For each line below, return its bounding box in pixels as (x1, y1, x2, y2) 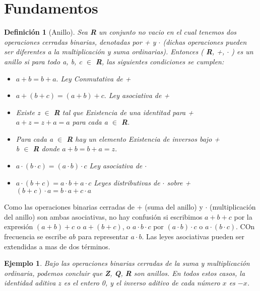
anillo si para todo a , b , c (4, 56, 82, 66)
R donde (33, 143, 60, 154)
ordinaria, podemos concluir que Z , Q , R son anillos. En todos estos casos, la (4, 267, 245, 278)
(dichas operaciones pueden (163, 36, 247, 47)
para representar (78, 231, 128, 242)
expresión (4, 221, 33, 232)
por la (234, 211, 252, 222)
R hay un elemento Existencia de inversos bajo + (67, 133, 220, 144)
